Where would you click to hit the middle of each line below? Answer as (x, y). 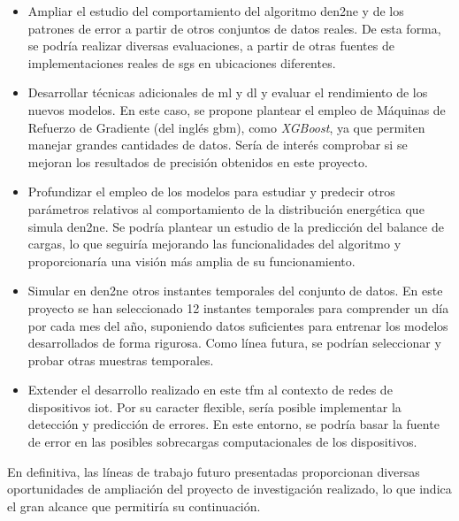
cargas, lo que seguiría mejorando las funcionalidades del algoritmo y (214, 244)
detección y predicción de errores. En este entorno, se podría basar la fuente (233, 424)
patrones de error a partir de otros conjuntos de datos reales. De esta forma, (234, 28)
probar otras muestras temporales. (121, 360)
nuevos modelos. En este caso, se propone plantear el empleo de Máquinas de (237, 109)
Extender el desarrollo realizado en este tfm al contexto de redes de (210, 390)
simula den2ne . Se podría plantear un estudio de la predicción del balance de (236, 226)
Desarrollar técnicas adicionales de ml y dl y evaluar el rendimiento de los (228, 92)
